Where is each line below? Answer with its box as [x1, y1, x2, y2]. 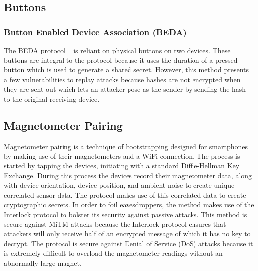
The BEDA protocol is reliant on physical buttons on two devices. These [4, 45, 231, 55]
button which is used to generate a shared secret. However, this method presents [4, 64, 249, 75]
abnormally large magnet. [4, 257, 82, 268]
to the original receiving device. [4, 93, 100, 104]
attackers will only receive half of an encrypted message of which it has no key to [4, 228, 251, 239]
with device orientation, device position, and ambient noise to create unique [4, 180, 235, 190]
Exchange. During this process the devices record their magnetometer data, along [4, 170, 252, 180]
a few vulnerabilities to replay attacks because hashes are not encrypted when [4, 74, 241, 84]
